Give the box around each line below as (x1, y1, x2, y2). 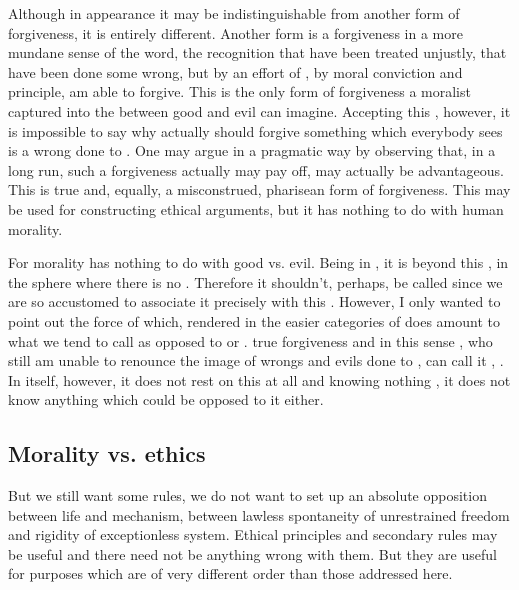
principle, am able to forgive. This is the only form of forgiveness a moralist (8, 81, 471, 102)
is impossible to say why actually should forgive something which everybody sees (8, 120, 503, 141)
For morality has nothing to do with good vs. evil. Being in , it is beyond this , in (8, 252, 509, 273)
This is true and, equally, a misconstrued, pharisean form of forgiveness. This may (8, 179, 511, 200)
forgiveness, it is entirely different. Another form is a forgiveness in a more (8, 22, 463, 43)
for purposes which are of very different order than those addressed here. (8, 563, 453, 584)
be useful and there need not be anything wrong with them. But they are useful (8, 543, 497, 564)
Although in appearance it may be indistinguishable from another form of (8, 3, 460, 23)
